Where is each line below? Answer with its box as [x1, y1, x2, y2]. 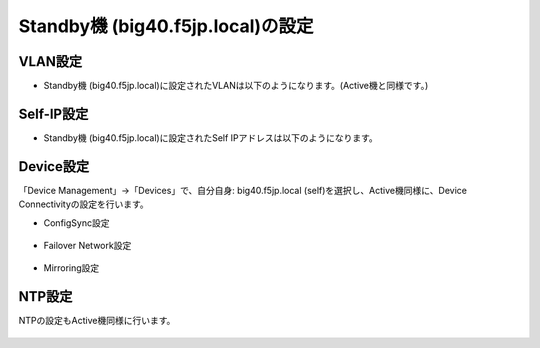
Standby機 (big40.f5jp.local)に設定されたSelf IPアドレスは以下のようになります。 [43, 131, 379, 144]
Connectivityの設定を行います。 [18, 198, 149, 210]
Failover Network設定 [43, 240, 132, 252]
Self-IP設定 [18, 105, 89, 122]
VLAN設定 [18, 53, 83, 70]
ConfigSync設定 [43, 216, 110, 229]
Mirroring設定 [43, 262, 100, 274]
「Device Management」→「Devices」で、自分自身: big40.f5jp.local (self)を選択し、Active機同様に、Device [18, 184, 467, 196]
